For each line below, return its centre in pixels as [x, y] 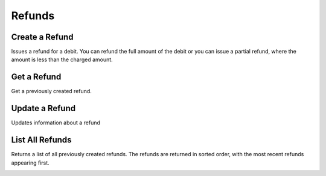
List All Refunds [41, 140]
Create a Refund [42, 37]
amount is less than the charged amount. [62, 59]
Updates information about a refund [56, 123]
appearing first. [30, 163]
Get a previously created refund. [51, 91]
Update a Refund [43, 108]
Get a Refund [36, 77]
